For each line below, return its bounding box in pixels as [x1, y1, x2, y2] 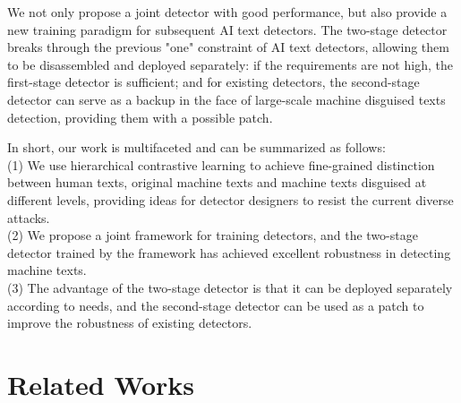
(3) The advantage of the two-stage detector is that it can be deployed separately [7, 278, 453, 296]
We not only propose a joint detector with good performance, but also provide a [7, 3, 448, 21]
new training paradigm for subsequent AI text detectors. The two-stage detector [7, 20, 448, 39]
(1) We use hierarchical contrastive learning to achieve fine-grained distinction [7, 155, 435, 174]
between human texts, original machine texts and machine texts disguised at [7, 173, 427, 192]
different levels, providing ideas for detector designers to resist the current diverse [7, 190, 454, 209]
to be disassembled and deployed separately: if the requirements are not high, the [7, 55, 453, 73]
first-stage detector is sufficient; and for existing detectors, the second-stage [7, 73, 420, 91]
